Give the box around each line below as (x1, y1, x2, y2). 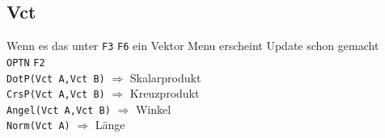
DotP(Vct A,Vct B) (6, 73, 105, 85)
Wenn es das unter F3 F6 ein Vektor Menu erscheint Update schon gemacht (6, 37, 379, 54)
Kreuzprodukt (129, 85, 200, 102)
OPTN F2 (6, 56, 45, 69)
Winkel (135, 100, 171, 117)
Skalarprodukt (129, 69, 201, 86)
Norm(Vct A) (6, 120, 70, 132)
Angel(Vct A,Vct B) (6, 104, 111, 116)
